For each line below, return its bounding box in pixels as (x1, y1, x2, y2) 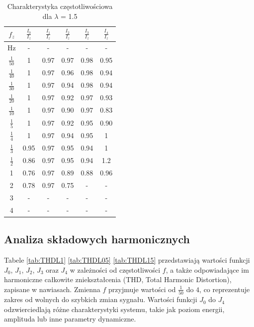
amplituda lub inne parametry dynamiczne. (4, 314, 136, 324)
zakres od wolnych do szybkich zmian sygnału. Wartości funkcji (4, 294, 197, 305)
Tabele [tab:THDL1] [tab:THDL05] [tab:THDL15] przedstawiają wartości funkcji (4, 255, 250, 265)
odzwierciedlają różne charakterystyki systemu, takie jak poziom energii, (4, 304, 225, 314)
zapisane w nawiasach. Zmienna (4, 284, 100, 294)
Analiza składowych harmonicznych (4, 231, 190, 247)
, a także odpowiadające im (166, 264, 249, 275)
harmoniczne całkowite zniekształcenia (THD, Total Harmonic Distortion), (4, 274, 232, 285)
